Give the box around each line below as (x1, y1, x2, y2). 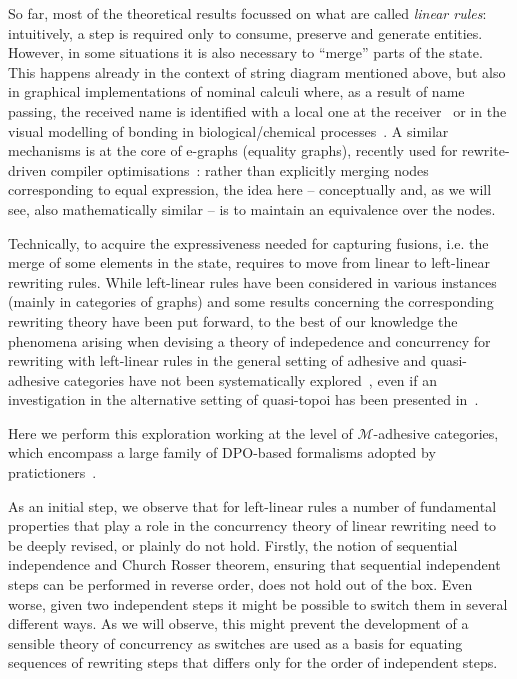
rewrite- (462, 140, 510, 161)
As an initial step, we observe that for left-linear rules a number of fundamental (8, 495, 497, 516)
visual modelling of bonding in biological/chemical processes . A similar (8, 120, 449, 141)
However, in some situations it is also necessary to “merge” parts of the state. (8, 42, 483, 63)
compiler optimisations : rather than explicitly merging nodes (50, 159, 429, 180)
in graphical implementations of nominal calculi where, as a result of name (8, 81, 465, 102)
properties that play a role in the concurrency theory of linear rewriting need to (8, 515, 497, 536)
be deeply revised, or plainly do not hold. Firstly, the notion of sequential (8, 534, 458, 555)
